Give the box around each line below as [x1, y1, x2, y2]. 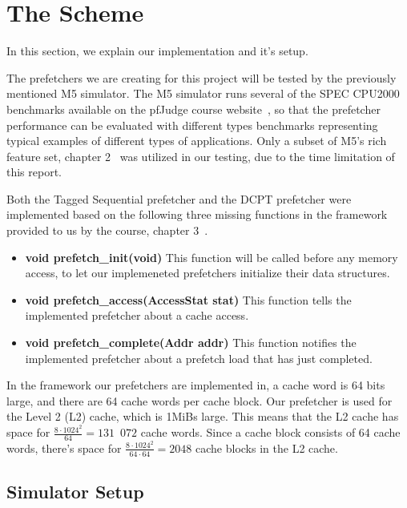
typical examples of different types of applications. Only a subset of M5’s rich [6, 132, 387, 149]
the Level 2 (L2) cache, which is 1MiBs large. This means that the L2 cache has [6, 408, 399, 425]
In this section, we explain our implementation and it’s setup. [6, 42, 308, 59]
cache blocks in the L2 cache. [195, 439, 338, 456]
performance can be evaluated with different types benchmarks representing [6, 116, 378, 133]
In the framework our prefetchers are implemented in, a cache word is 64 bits [6, 377, 385, 393]
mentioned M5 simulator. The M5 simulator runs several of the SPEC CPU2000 [6, 85, 400, 102]
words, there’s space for [6, 439, 122, 456]
